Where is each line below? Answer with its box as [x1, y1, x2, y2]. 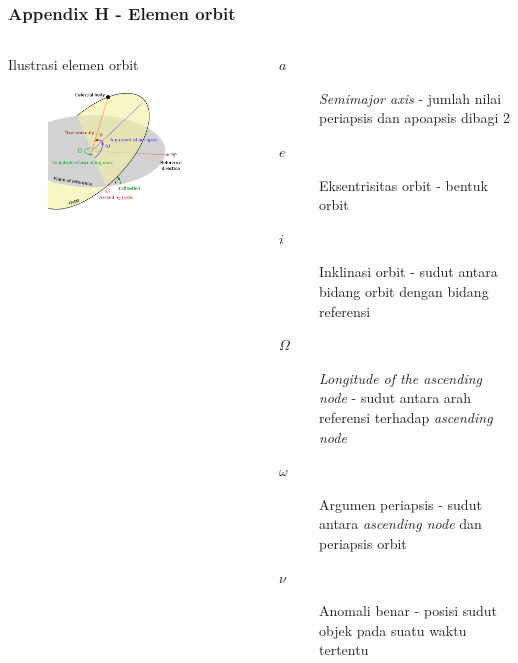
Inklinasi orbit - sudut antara [319, 261, 498, 282]
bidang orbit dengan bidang [319, 280, 489, 301]
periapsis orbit [319, 532, 407, 553]
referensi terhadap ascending [319, 406, 493, 427]
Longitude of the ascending [319, 367, 482, 388]
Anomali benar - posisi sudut [319, 600, 498, 621]
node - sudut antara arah [319, 387, 472, 408]
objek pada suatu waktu [319, 619, 467, 640]
